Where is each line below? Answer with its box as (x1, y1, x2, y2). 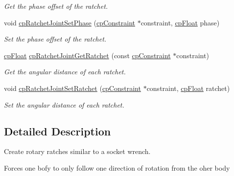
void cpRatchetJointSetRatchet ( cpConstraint (4, 83, 141, 93)
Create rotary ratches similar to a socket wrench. (4, 146, 151, 156)
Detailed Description (4, 123, 111, 138)
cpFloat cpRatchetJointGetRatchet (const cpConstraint (4, 50, 171, 60)
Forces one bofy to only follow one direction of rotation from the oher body (4, 162, 230, 173)
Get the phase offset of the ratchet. (4, 1, 108, 11)
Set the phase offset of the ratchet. (4, 34, 107, 44)
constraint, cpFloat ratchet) (146, 83, 230, 93)
